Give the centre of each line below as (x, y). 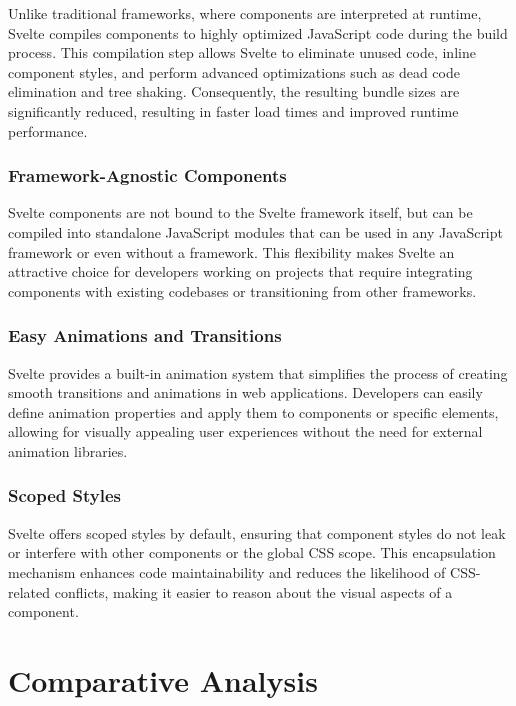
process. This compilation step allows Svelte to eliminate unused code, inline (242, 52)
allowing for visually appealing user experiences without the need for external (245, 431)
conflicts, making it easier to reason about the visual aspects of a (253, 591)
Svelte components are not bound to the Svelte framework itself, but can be (240, 212)
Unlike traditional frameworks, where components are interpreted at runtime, (245, 13)
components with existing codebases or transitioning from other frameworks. (242, 290)
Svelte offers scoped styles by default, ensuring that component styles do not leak (257, 532)
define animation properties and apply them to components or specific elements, (253, 411)
